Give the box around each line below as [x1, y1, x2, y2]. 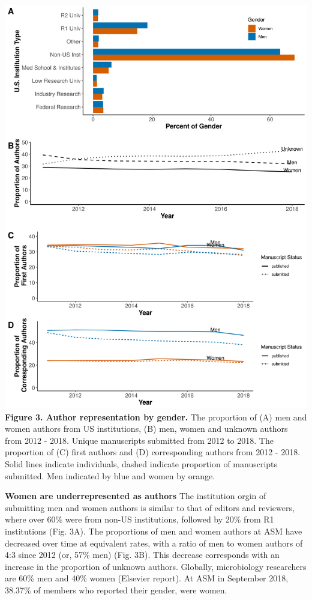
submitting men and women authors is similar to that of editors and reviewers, [5, 501, 295, 514]
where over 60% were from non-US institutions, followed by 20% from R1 [5, 513, 274, 526]
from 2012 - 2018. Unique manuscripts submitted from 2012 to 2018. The [5, 434, 274, 446]
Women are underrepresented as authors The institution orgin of [5, 489, 266, 502]
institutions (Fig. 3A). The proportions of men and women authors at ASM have [5, 524, 302, 537]
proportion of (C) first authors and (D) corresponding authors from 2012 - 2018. [5, 446, 301, 458]
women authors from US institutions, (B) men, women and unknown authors [5, 422, 288, 435]
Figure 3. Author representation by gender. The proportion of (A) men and [5, 410, 307, 423]
